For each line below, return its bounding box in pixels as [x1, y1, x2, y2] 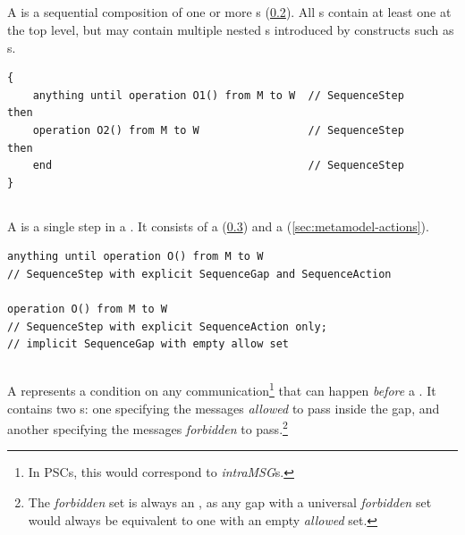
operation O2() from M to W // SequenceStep [32, 123, 404, 137]
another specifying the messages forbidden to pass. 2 [7, 417, 288, 438]
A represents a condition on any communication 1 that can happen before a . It [7, 379, 436, 399]
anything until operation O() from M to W [7, 250, 264, 263]
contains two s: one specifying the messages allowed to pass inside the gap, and [7, 398, 440, 417]
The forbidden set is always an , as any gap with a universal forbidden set [28, 492, 432, 511]
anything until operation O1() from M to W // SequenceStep [32, 88, 404, 102]
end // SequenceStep [32, 159, 404, 172]
